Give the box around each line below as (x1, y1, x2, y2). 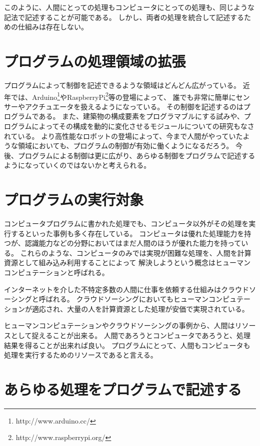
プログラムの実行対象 (4, 189, 144, 210)
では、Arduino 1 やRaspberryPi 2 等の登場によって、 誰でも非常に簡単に (10, 90, 236, 102)
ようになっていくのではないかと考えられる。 (4, 160, 151, 170)
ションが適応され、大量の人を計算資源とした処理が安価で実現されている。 (4, 303, 249, 314)
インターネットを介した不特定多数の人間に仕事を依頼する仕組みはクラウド (4, 284, 249, 294)
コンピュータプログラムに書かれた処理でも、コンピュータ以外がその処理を (4, 218, 249, 229)
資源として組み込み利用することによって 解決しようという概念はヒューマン (4, 257, 251, 268)
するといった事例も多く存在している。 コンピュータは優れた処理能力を (10, 228, 244, 238)
